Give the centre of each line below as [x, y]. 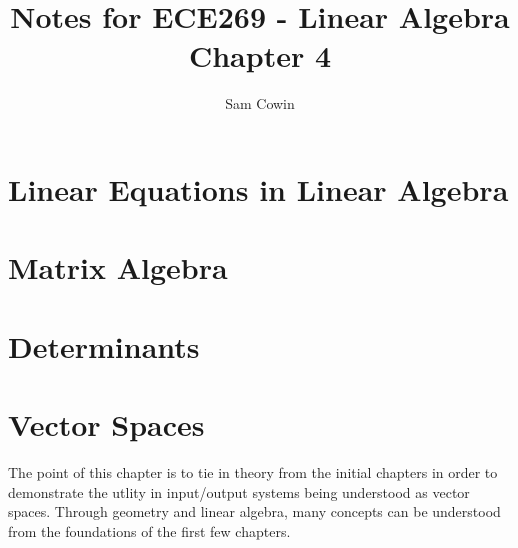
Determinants [104, 345]
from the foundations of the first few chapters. [149, 530]
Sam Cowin [260, 103]
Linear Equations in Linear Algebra [258, 188]
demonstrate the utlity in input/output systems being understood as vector [239, 491]
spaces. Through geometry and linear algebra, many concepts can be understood [254, 511]
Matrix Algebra [118, 267]
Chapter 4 [260, 55]
